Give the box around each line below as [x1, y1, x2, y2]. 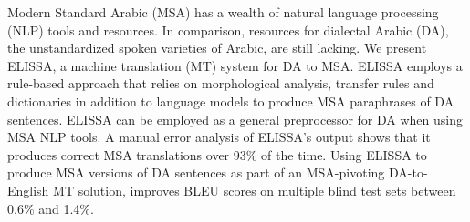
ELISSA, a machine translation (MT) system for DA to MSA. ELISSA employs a [7, 55, 463, 75]
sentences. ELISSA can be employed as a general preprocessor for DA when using [7, 109, 463, 128]
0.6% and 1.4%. [7, 198, 94, 217]
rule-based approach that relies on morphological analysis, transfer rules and [7, 74, 434, 93]
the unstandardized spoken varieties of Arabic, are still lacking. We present [7, 38, 427, 57]
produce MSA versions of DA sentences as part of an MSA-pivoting [7, 163, 385, 182]
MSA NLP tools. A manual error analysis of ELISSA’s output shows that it [7, 127, 431, 146]
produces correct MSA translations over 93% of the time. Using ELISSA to [7, 145, 427, 164]
